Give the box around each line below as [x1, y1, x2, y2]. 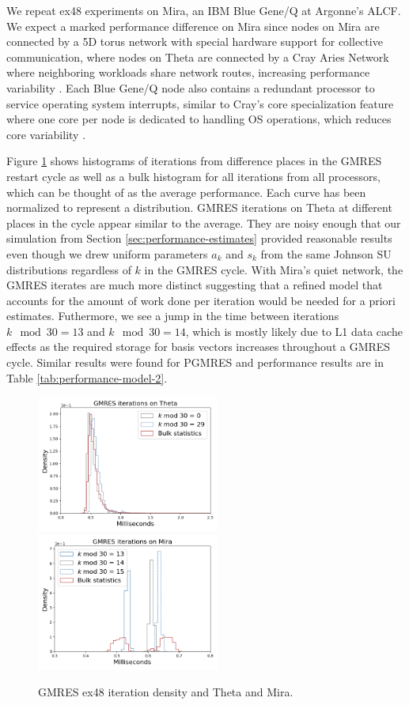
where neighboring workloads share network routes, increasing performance [6, 64, 370, 81]
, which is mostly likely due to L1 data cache [185, 322, 403, 339]
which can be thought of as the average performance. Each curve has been [6, 183, 366, 200]
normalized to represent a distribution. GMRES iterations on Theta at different [6, 199, 392, 216]
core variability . [6, 126, 86, 142]
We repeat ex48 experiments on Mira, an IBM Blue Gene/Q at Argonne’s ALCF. [6, 2, 401, 18]
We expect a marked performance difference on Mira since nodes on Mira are [6, 17, 380, 34]
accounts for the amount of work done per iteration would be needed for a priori [6, 292, 396, 308]
